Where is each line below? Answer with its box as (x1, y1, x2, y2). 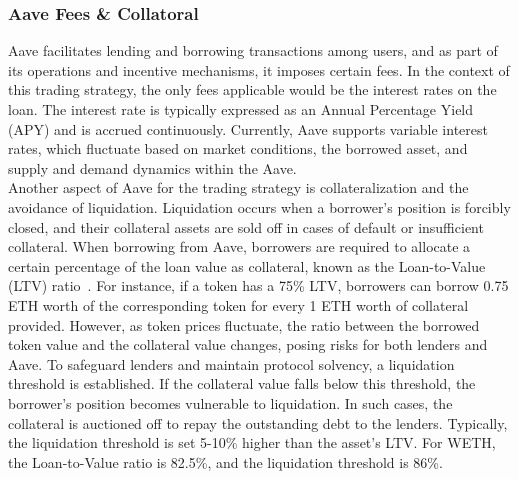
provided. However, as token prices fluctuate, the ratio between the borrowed (8, 314, 480, 335)
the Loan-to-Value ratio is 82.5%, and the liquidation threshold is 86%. (8, 451, 443, 472)
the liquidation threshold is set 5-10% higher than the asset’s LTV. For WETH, (8, 432, 496, 453)
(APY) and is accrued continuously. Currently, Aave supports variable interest (8, 118, 488, 139)
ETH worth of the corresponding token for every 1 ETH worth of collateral (8, 294, 469, 315)
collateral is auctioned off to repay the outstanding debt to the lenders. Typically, (8, 412, 508, 433)
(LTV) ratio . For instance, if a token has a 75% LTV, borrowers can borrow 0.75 (8, 275, 509, 296)
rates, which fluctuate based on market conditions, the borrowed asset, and (8, 138, 468, 159)
